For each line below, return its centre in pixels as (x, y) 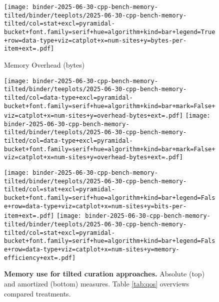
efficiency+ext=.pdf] (40, 258)
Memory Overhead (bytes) (44, 64)
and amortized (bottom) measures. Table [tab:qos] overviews (97, 283)
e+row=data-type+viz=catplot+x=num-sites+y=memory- (92, 249)
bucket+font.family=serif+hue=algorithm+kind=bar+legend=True (110, 32)
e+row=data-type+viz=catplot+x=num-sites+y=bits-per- (95, 206)
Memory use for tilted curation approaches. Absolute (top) (104, 274)
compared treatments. (37, 293)
